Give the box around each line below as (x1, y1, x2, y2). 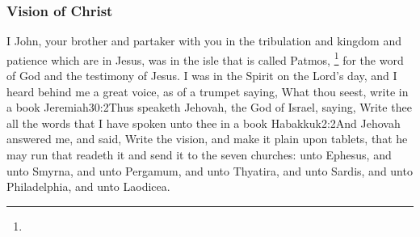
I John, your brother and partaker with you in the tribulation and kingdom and (6, 32, 401, 49)
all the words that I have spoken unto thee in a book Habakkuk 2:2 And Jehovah (6, 114, 401, 131)
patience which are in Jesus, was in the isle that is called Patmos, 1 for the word (6, 49, 404, 68)
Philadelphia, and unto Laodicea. (6, 178, 170, 195)
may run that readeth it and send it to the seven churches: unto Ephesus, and (6, 146, 392, 163)
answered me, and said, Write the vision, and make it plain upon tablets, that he (6, 130, 408, 147)
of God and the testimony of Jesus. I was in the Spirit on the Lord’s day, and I (6, 67, 397, 84)
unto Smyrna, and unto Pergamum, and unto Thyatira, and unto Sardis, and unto (6, 162, 413, 179)
